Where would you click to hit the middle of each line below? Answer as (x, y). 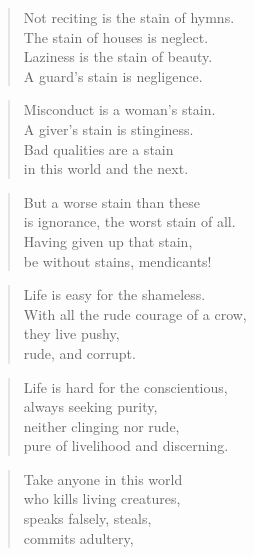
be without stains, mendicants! (117, 260)
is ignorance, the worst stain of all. (129, 221)
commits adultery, (78, 537)
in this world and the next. (106, 168)
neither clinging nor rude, (101, 425)
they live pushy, (71, 333)
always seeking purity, (90, 406)
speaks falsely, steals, (87, 518)
